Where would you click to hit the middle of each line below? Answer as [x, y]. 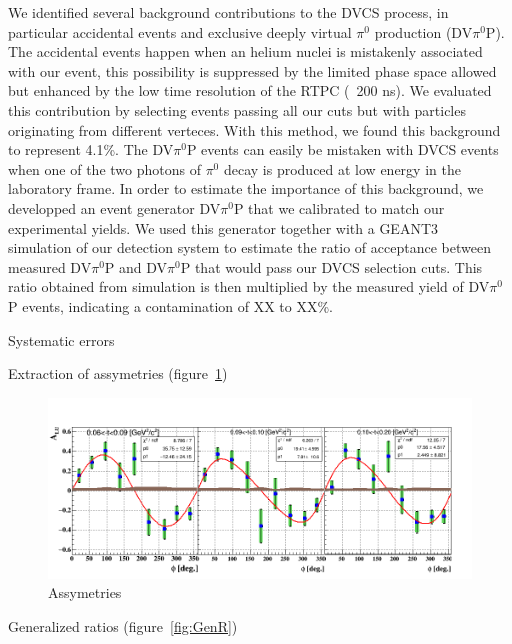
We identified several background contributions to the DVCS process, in [228, 12]
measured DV [50, 266]
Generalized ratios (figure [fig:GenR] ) [123, 625]
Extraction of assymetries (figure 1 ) [118, 373]
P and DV [136, 266]
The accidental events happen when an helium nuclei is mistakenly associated [245, 51]
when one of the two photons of [104, 168]
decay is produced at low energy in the [342, 168]
